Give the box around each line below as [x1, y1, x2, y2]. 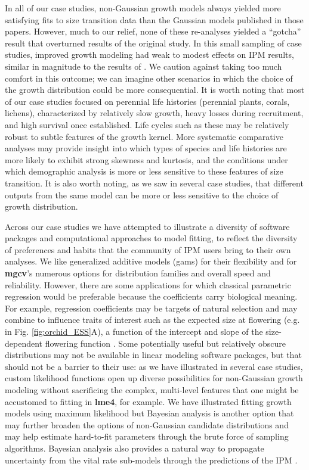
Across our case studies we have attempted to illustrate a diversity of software [5, 220, 290, 232]
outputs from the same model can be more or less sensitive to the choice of [5, 188, 279, 201]
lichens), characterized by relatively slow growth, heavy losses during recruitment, [5, 107, 304, 119]
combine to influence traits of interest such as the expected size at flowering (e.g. [5, 313, 300, 326]
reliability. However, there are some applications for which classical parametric [5, 278, 291, 291]
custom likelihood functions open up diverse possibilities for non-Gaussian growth [5, 372, 303, 384]
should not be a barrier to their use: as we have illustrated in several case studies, [5, 360, 303, 372]
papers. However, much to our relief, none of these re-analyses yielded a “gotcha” [5, 25, 301, 38]
